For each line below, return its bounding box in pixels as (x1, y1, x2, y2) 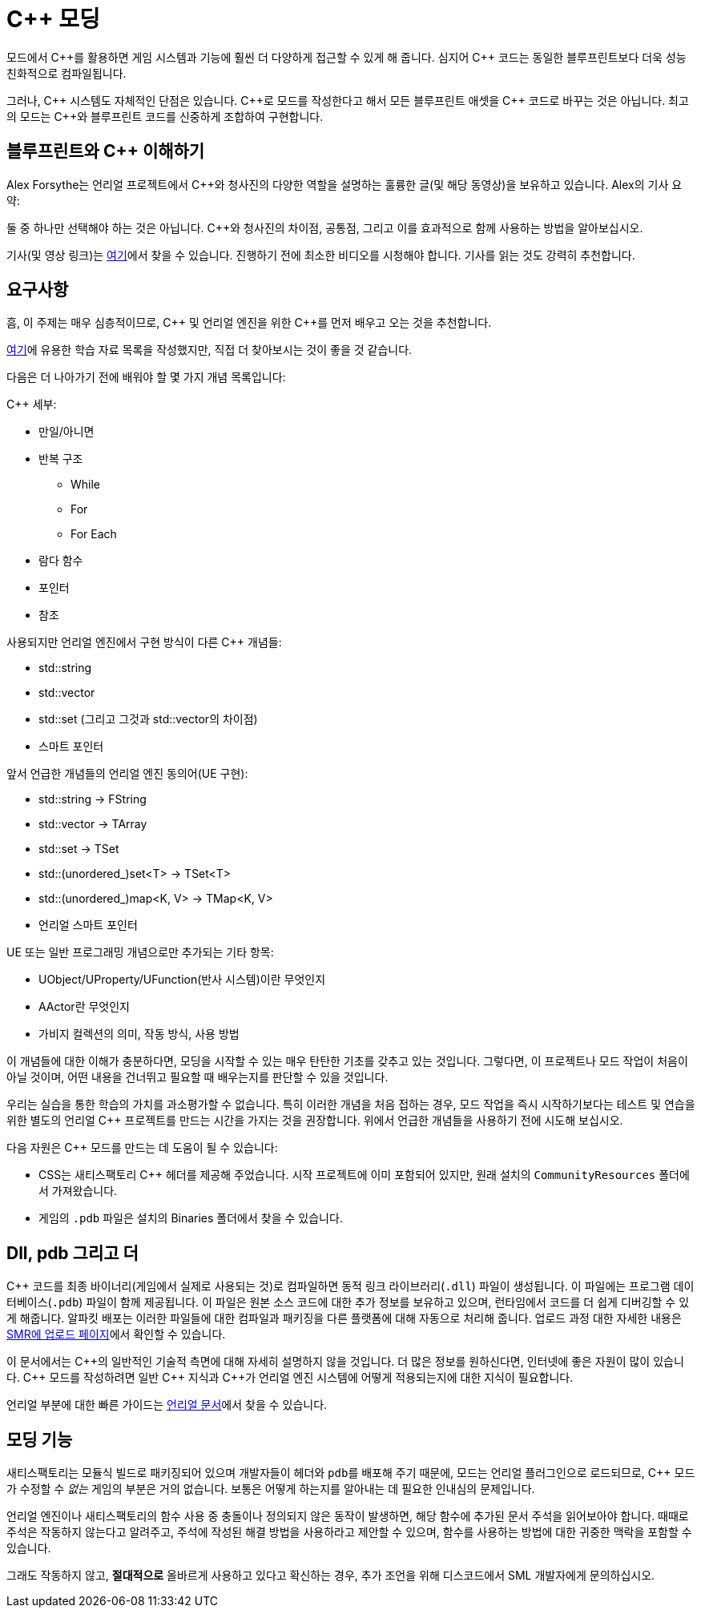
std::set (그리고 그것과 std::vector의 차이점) (38, 712, 258, 727)
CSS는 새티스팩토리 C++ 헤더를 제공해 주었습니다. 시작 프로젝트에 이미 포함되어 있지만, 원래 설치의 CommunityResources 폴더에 (38, 1168, 690, 1182)
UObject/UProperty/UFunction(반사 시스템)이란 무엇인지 (38, 972, 326, 987)
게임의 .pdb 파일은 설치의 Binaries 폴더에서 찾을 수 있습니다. (38, 1211, 343, 1226)
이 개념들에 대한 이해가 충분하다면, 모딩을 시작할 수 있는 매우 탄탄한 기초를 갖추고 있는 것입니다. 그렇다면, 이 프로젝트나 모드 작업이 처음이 (6, 1054, 688, 1069)
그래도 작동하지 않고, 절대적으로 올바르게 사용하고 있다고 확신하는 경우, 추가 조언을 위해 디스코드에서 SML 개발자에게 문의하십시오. (6, 1568, 655, 1583)
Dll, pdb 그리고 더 (6, 1242, 139, 1263)
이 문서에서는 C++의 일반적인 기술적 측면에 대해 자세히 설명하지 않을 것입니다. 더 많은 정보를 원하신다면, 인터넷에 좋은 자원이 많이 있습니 (6, 1354, 684, 1369)
